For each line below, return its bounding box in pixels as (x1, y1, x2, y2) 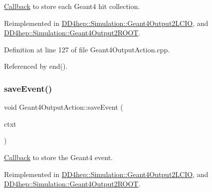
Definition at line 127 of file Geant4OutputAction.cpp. (4, 44, 170, 54)
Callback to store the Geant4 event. (4, 152, 113, 162)
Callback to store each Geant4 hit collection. (4, 1, 140, 11)
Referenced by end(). (4, 61, 68, 71)
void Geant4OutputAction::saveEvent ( (4, 102, 123, 112)
